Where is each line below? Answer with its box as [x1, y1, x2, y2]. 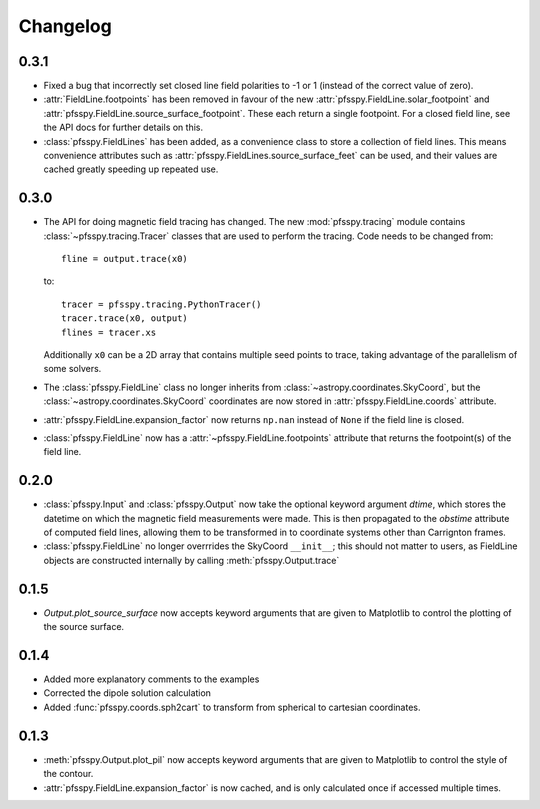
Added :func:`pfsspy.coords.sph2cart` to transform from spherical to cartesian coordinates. [43, 701, 421, 713]
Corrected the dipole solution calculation [43, 687, 212, 699]
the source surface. [43, 621, 125, 633]
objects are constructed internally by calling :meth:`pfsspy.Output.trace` [43, 554, 340, 566]
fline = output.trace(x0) [61, 253, 189, 265]
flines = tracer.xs [61, 326, 157, 338]
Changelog [18, 15, 112, 37]
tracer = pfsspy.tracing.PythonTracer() [61, 298, 262, 310]
